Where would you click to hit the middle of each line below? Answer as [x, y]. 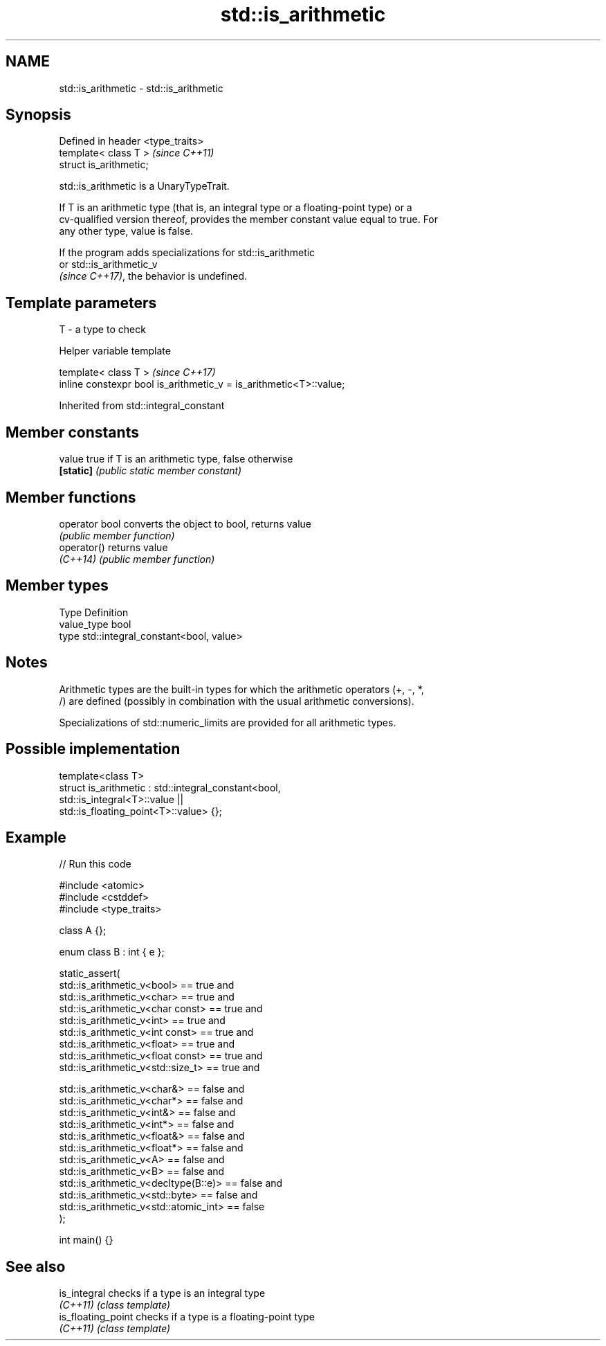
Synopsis [38, 115]
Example [36, 837]
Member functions [71, 497]
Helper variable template [115, 351]
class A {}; [83, 931]
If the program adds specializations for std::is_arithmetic [187, 253]
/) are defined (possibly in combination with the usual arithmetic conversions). [237, 701]
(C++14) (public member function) [137, 559]
